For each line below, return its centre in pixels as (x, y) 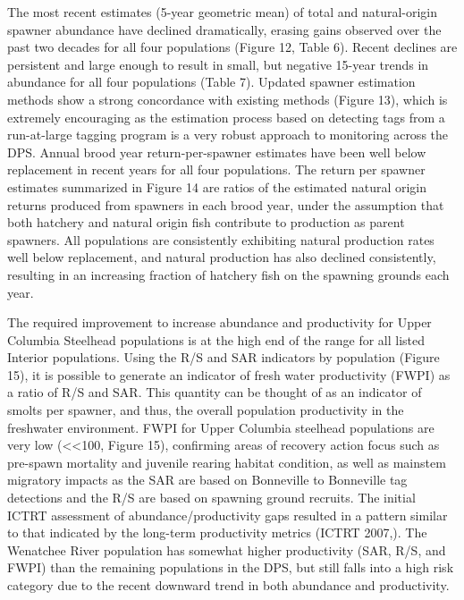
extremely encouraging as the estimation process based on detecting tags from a (226, 117)
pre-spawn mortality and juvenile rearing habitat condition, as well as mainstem (227, 462)
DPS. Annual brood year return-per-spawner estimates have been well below (217, 152)
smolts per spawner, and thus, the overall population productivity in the (206, 410)
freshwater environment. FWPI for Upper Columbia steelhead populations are (221, 427)
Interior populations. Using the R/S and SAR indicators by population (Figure (224, 357)
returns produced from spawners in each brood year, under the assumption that (226, 204)
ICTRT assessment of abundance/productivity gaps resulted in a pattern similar (228, 515)
